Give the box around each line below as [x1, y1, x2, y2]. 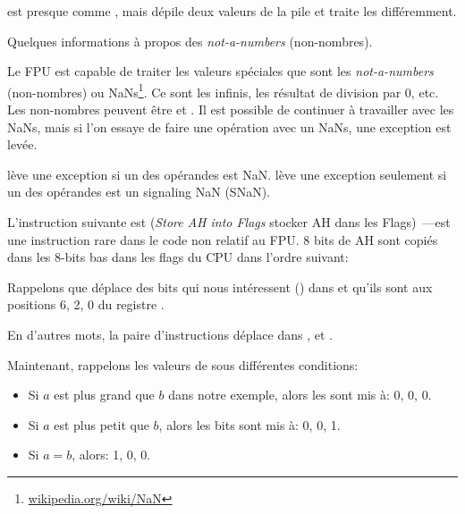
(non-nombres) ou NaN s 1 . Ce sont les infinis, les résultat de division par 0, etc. [7, 80, 439, 101]
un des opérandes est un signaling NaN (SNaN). [7, 182, 270, 201]
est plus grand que [54, 385, 155, 404]
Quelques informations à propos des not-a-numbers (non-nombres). [7, 31, 373, 50]
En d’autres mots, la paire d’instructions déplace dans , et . [7, 324, 333, 343]
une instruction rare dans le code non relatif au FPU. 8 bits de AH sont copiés [7, 230, 438, 249]
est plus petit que [54, 415, 149, 434]
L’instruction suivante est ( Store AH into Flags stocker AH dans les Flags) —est [7, 213, 451, 231]
